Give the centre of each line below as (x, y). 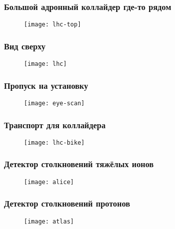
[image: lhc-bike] (54, 142)
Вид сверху (25, 46)
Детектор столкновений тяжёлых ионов (79, 164)
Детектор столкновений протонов (67, 203)
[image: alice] (49, 182)
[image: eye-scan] (54, 103)
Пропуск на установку (46, 85)
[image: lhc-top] (53, 25)
